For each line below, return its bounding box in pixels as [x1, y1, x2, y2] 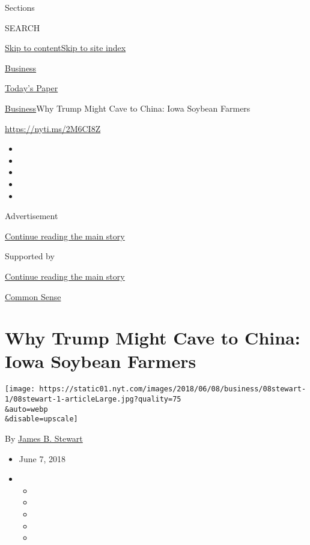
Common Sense [5, 290, 61, 303]
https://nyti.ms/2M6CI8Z [5, 122, 101, 134]
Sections [5, 1, 35, 13]
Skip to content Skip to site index [5, 41, 126, 54]
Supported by [5, 250, 55, 262]
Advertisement [5, 209, 58, 222]
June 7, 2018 [19, 452, 65, 465]
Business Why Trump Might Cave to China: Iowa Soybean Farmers [5, 101, 251, 114]
